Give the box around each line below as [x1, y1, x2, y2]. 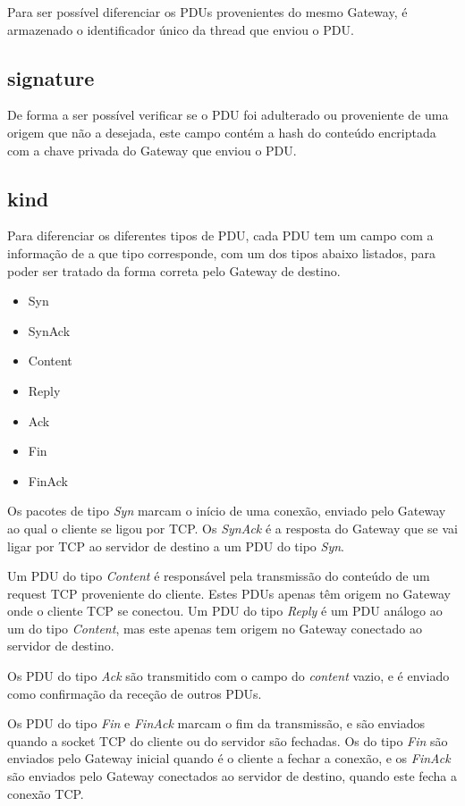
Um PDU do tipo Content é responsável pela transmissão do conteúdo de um [7, 567, 430, 585]
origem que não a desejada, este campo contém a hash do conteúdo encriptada [7, 122, 436, 141]
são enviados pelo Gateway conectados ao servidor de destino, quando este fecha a [7, 767, 458, 785]
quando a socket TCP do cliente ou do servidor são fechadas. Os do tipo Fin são [7, 731, 448, 750]
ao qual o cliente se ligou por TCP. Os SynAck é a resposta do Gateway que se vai [7, 518, 458, 537]
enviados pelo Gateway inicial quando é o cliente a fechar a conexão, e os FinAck [7, 749, 451, 768]
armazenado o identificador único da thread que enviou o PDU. [7, 20, 354, 38]
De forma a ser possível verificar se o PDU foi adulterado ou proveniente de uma [7, 105, 449, 124]
